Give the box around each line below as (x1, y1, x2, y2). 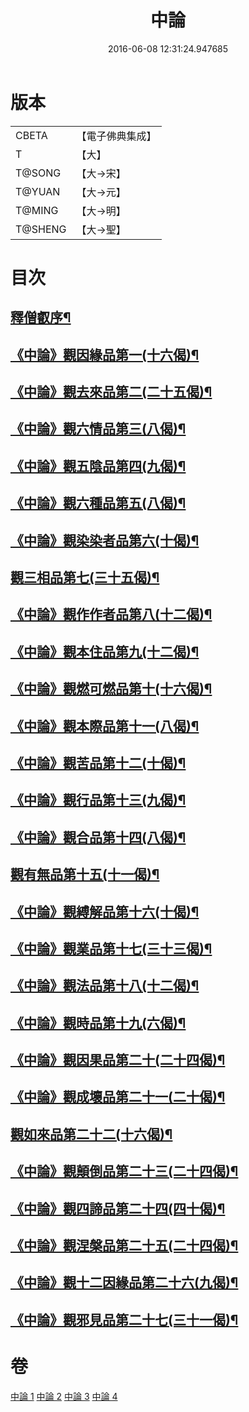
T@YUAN (15, 184, 61, 198)
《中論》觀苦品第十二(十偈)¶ (10, 754, 187, 771)
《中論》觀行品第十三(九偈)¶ (10, 792, 187, 809)
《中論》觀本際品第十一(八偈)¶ (10, 717, 200, 735)
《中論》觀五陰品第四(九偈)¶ (10, 457, 187, 475)
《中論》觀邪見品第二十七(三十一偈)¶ (10, 1311, 239, 1328)
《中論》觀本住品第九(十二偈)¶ (10, 643, 200, 660)
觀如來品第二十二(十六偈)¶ (10, 1126, 173, 1143)
